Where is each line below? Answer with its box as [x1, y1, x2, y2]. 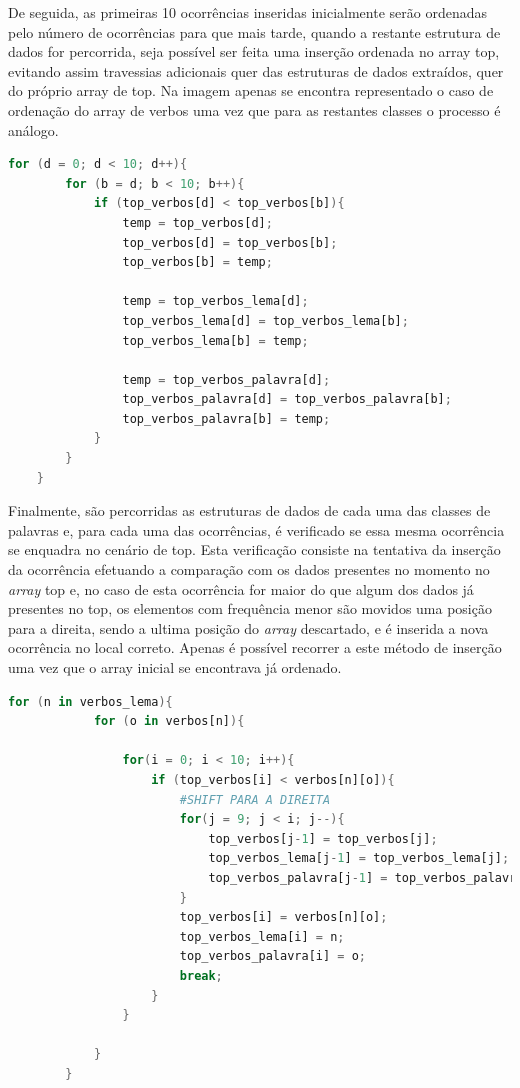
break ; [179, 968, 223, 983]
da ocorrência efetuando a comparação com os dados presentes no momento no [8, 559, 490, 580]
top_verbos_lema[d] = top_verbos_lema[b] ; [122, 313, 409, 328]
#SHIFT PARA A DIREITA [179, 792, 331, 807]
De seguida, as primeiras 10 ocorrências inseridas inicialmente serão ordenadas [8, 2, 487, 22]
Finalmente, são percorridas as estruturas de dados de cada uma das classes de [8, 500, 491, 521]
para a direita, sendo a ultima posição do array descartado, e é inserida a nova [8, 617, 489, 638]
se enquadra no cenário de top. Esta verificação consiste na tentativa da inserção [8, 539, 501, 560]
